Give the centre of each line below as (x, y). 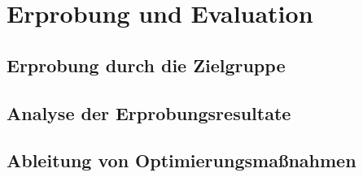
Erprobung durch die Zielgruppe (146, 65)
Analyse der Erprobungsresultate (149, 112)
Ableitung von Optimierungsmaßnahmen (181, 160)
